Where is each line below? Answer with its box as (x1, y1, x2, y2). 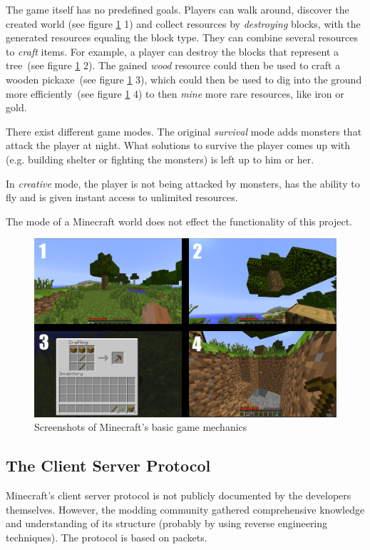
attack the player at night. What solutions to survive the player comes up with (6, 138, 351, 153)
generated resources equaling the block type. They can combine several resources (6, 30, 359, 45)
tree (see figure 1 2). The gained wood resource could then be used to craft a (6, 58, 341, 73)
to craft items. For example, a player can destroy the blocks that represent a (6, 44, 339, 58)
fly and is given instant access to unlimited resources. (6, 190, 238, 205)
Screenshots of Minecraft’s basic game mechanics (34, 419, 247, 434)
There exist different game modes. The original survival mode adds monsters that (6, 123, 362, 138)
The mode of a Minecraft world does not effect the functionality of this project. (6, 213, 352, 228)
